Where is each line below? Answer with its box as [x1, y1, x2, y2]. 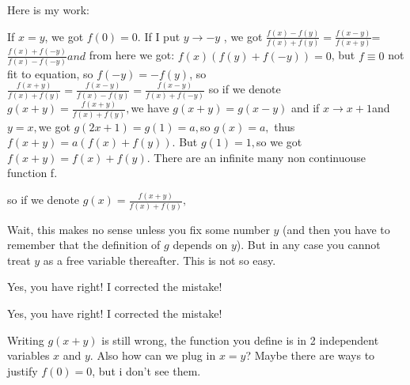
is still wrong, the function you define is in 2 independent [101, 331, 379, 348]
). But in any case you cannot [236, 236, 381, 253]
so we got [256, 134, 302, 150]
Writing [7, 331, 44, 348]
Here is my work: [7, 2, 89, 17]
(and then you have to [283, 221, 390, 237]
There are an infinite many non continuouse [154, 149, 366, 165]
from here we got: [89, 47, 175, 63]
